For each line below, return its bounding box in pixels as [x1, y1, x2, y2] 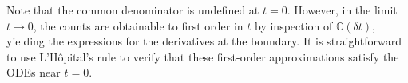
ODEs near [6, 64, 61, 81]
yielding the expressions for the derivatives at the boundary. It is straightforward [6, 33, 402, 49]
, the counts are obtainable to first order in [33, 17, 244, 34]
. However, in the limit [287, 2, 398, 18]
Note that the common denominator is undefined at [6, 2, 259, 18]
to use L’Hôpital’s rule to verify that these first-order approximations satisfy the [6, 48, 399, 65]
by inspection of [255, 17, 333, 34]
